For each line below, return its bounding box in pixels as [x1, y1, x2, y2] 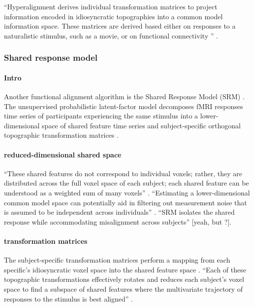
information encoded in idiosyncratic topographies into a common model [4, 11, 223, 21]
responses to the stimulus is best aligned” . [4, 293, 133, 304]
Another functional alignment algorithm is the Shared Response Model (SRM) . [4, 91, 245, 102]
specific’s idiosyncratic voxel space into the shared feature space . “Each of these [4, 264, 246, 274]
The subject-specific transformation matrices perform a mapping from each [4, 255, 230, 265]
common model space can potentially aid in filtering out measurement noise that [4, 197, 247, 207]
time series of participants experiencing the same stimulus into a [4, 111, 198, 121]
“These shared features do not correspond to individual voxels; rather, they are [4, 168, 243, 178]
